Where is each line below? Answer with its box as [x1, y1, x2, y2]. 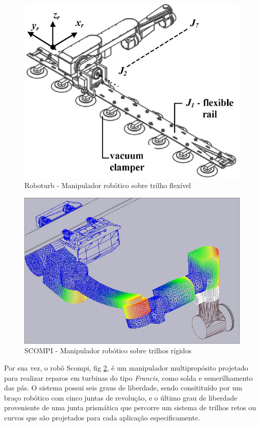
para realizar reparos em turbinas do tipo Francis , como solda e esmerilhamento [4, 372, 253, 383]
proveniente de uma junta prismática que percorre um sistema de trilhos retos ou [4, 402, 256, 413]
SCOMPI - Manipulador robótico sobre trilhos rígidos [24, 345, 191, 356]
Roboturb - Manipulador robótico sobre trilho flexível [24, 180, 191, 191]
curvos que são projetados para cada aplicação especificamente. [4, 412, 200, 422]
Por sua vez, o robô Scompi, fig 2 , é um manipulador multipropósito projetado [4, 362, 248, 373]
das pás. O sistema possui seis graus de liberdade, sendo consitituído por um [4, 382, 242, 393]
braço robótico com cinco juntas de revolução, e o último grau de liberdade [4, 392, 238, 403]
